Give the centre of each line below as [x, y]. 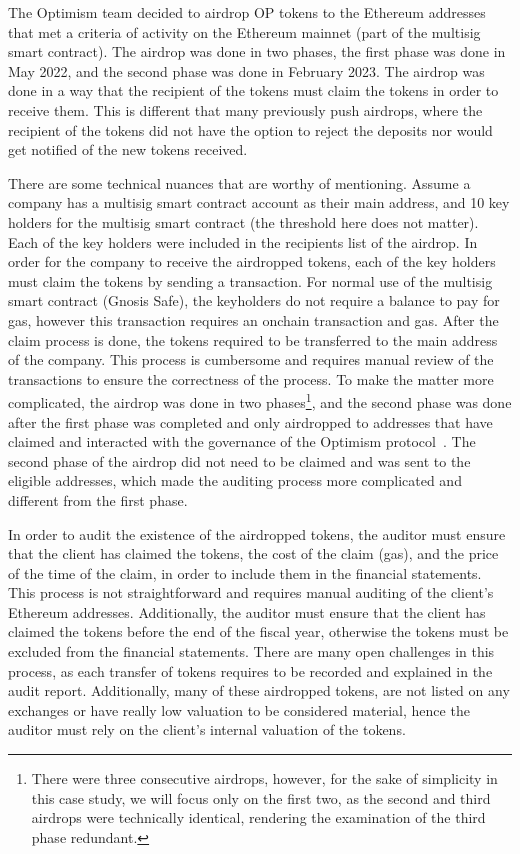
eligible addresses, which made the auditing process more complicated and [235, 480]
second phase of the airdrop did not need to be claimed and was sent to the [239, 460]
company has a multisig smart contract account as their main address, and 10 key [259, 202]
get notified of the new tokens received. [128, 149]
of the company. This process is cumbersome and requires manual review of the [251, 359]
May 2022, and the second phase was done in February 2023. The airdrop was [246, 70]
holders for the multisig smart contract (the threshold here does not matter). [243, 221]
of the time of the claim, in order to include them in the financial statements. [245, 572]
